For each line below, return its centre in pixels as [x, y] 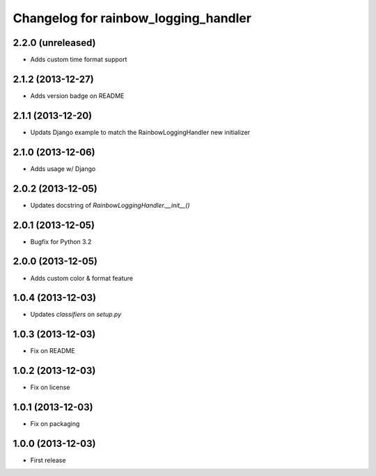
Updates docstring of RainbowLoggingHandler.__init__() [110, 205]
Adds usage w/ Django [63, 169]
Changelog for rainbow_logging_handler [132, 18]
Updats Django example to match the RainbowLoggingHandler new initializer [140, 132]
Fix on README [53, 351]
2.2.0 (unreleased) [55, 43]
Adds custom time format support [79, 60]
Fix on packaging [55, 424]
